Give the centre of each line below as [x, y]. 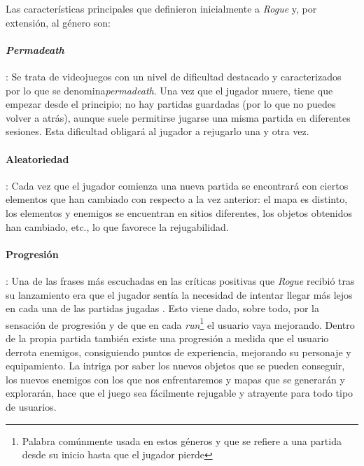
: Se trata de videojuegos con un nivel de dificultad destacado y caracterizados [174, 76]
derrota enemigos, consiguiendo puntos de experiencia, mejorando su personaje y [178, 352]
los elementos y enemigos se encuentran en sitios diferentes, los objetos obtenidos [179, 212]
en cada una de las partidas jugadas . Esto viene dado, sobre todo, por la [162, 308]
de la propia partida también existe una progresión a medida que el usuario [167, 338]
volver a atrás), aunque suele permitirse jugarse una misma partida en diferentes [178, 117]
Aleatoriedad [37, 158]
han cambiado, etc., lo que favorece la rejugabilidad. [117, 226]
